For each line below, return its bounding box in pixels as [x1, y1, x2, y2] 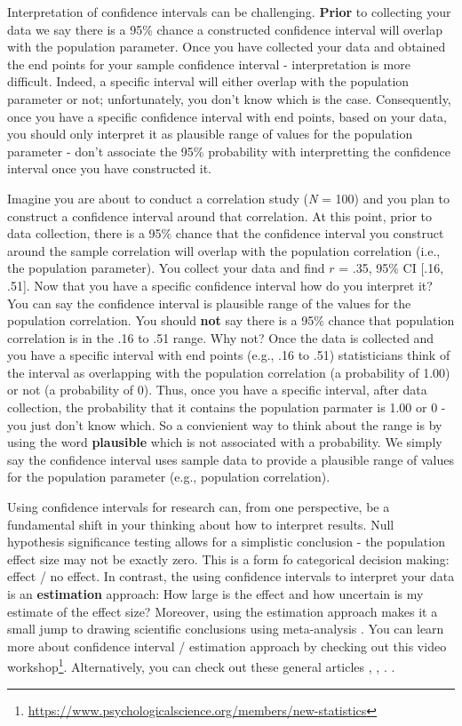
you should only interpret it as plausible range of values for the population [7, 124, 413, 143]
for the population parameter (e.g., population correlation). [7, 467, 331, 486]
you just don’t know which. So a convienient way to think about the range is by [7, 415, 442, 434]
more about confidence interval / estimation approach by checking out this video [7, 636, 447, 655]
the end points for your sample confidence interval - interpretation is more [7, 54, 410, 73]
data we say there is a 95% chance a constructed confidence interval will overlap [7, 20, 442, 38]
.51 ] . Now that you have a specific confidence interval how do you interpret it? [7, 275, 433, 294]
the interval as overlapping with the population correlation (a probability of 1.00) [7, 363, 450, 381]
